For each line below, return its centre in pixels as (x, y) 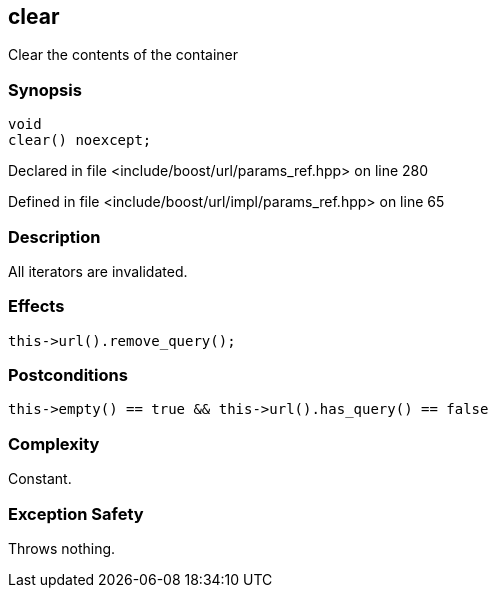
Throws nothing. (62, 548)
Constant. (40, 479)
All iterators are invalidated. (98, 271)
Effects (36, 306)
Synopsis (45, 89)
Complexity (54, 443)
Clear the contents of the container (123, 55)
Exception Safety (76, 513)
